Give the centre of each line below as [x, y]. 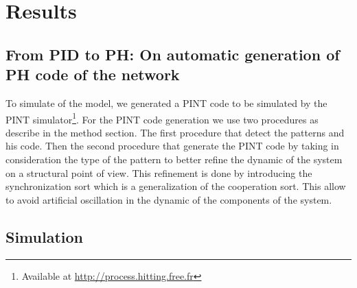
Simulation [45, 236]
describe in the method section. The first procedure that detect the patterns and [175, 132]
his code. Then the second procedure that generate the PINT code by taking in [172, 146]
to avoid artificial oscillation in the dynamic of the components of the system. [169, 199]
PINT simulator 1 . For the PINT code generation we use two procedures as [162, 118]
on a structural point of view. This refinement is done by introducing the [159, 172]
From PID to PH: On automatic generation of [173, 54]
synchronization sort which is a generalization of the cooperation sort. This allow [176, 186]
